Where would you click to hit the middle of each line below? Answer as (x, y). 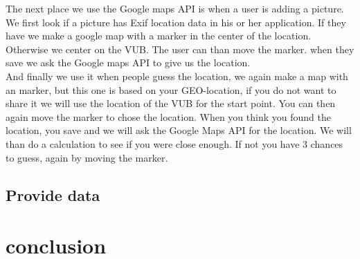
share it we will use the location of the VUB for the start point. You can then (171, 103)
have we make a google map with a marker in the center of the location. (159, 36)
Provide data (53, 194)
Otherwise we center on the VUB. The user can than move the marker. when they (180, 49)
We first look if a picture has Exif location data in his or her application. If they (176, 22)
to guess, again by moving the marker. (87, 157)
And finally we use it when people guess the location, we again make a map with (177, 76)
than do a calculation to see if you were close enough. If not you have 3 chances (174, 143)
